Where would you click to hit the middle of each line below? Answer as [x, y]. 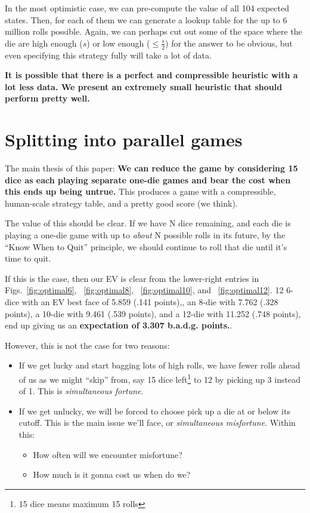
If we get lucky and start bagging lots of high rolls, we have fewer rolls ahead [159, 365]
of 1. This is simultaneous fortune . [81, 391]
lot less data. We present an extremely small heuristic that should [144, 86]
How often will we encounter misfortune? [108, 454]
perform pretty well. [47, 98]
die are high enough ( [44, 43]
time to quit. [28, 258]
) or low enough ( [118, 43]
